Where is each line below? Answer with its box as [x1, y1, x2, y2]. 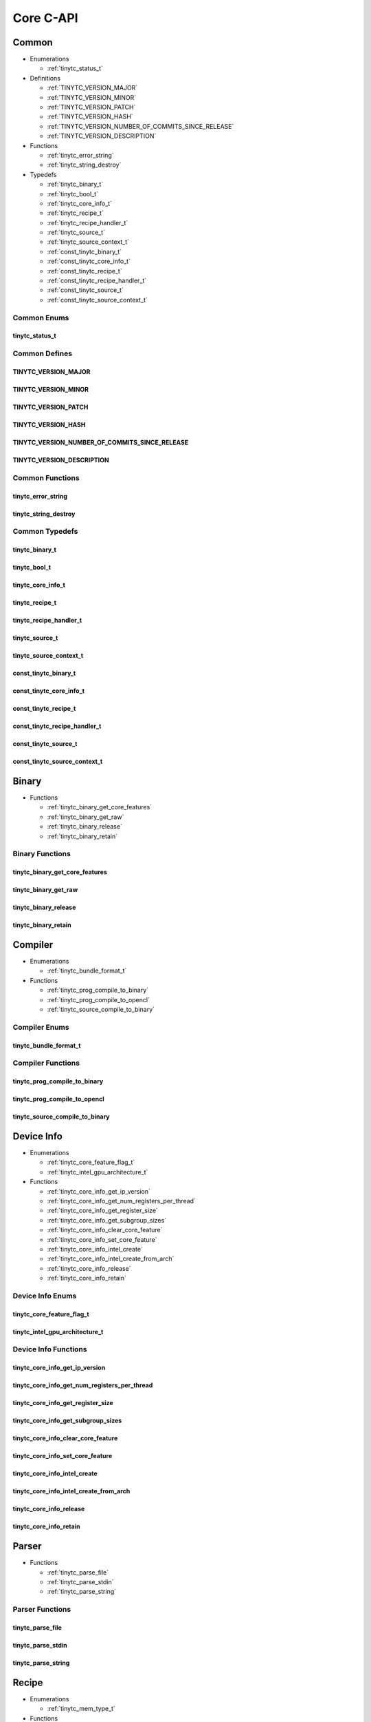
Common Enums [12, 313, 69, 322]
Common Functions [12, 473, 80, 482]
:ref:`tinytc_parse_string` [47, 1588, 117, 1596]
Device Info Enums [12, 1291, 77, 1300]
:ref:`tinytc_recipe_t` [47, 209, 104, 217]
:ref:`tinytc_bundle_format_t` [47, 966, 127, 975]
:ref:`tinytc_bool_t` [47, 189, 99, 198]
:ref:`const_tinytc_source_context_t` [47, 295, 148, 304]
